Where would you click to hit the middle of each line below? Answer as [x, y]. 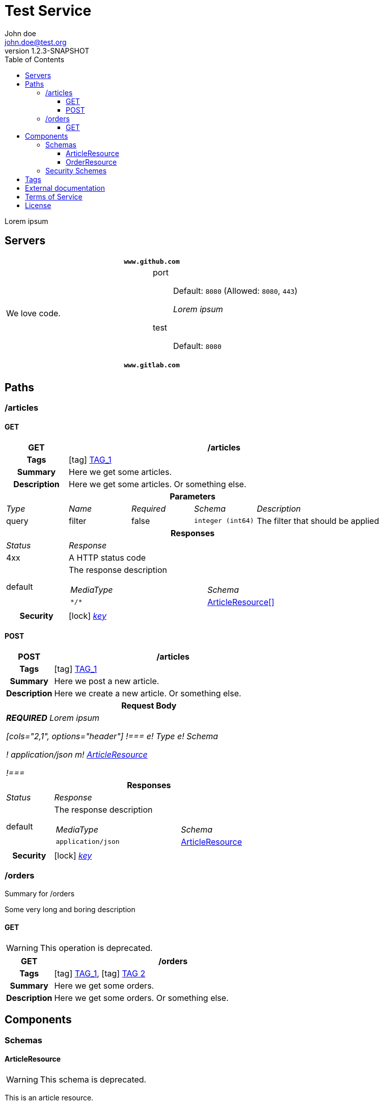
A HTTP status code [107, 557]
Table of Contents [35, 59]
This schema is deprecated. [93, 1079]
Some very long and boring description [70, 909]
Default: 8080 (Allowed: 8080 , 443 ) [235, 291]
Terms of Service [54, 196]
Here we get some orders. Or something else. [141, 998]
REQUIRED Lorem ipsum [53, 718]
